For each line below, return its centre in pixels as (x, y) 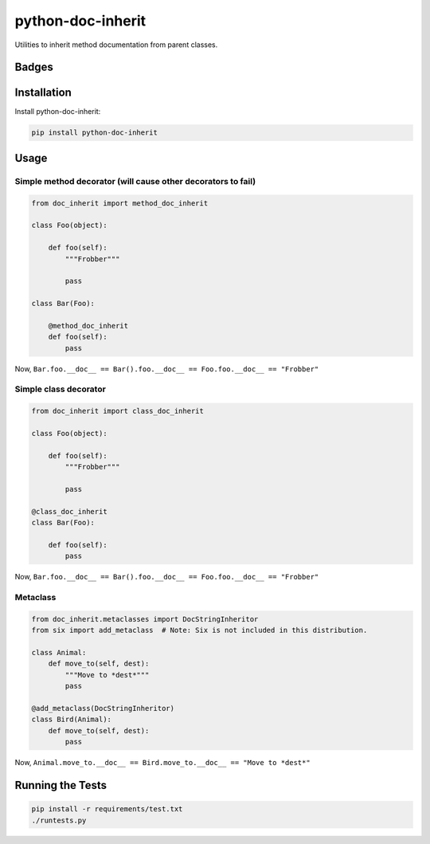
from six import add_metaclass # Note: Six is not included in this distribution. (199, 630)
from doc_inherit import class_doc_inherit (118, 411)
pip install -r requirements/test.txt (107, 809)
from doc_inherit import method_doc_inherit (120, 203)
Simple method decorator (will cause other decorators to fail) (135, 181)
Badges (34, 67)
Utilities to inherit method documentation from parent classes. (116, 45)
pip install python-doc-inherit (95, 133)
